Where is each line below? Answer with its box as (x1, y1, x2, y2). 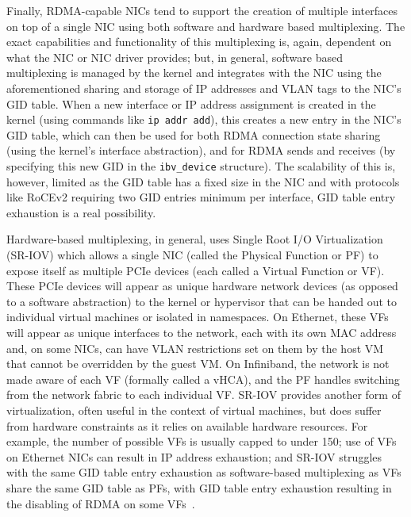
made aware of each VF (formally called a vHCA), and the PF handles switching (6, 370, 400, 387)
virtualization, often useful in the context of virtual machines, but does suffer (6, 401, 382, 418)
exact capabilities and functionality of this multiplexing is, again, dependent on (6, 33, 392, 50)
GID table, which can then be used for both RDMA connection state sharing (6, 126, 381, 143)
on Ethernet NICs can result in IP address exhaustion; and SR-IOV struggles (6, 448, 382, 465)
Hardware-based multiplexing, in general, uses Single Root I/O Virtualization (6, 231, 383, 247)
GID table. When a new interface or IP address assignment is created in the (6, 95, 376, 112)
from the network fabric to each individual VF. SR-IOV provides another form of (6, 386, 401, 403)
